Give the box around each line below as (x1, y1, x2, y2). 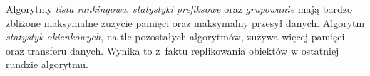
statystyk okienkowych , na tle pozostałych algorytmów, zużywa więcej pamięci (6, 29, 345, 44)
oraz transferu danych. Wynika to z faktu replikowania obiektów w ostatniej (6, 43, 339, 58)
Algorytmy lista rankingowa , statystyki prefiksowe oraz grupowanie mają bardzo (6, 1, 353, 16)
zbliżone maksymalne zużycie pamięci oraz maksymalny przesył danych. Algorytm (6, 15, 365, 30)
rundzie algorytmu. (6, 57, 88, 72)
